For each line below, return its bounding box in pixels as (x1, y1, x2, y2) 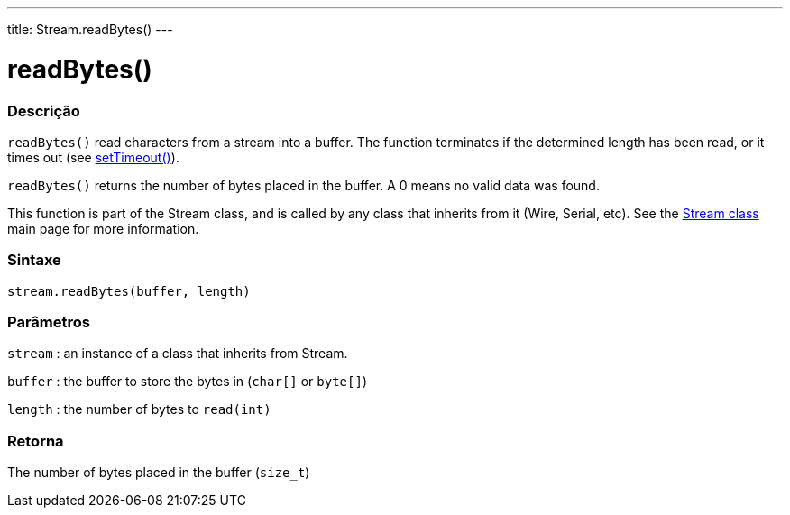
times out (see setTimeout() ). (7, 149, 179, 165)
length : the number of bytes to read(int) (7, 401, 271, 418)
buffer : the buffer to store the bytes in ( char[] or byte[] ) (7, 373, 367, 390)
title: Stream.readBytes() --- (7, 22, 173, 37)
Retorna (7, 431, 64, 450)
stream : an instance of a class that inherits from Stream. (7, 345, 348, 362)
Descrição (7, 101, 80, 120)
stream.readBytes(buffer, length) (7, 283, 251, 299)
